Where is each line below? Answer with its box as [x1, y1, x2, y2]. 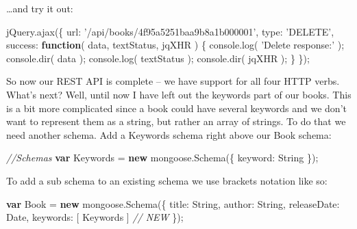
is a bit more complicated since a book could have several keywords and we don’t [6, 100, 347, 115]
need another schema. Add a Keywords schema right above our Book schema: [6, 127, 332, 142]
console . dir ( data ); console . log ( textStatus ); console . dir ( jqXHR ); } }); [6, 51, 310, 65]
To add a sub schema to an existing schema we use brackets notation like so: [6, 173, 328, 187]
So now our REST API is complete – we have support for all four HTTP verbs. [6, 74, 340, 88]
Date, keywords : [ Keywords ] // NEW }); [6, 210, 184, 224]
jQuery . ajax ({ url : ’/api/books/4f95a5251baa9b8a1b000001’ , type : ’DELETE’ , [6, 24, 334, 38]
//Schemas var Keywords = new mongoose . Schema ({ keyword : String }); [6, 150, 319, 165]
